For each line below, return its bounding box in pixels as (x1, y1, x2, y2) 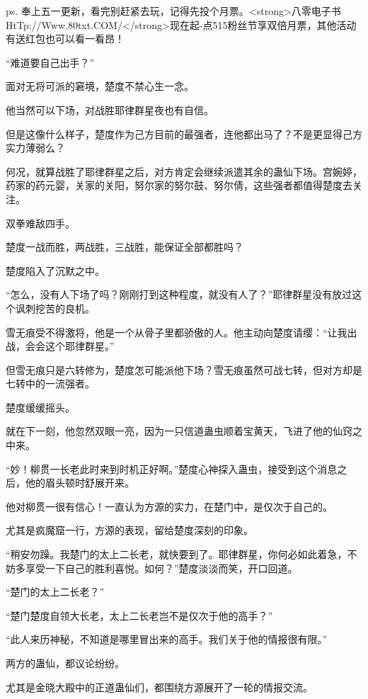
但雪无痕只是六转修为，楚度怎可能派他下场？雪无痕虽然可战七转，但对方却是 (6, 362, 362, 377)
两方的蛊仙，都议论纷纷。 (6, 656, 125, 670)
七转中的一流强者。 (6, 376, 95, 391)
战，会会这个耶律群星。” (6, 339, 115, 353)
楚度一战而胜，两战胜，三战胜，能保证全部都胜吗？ (6, 239, 243, 254)
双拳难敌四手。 (6, 215, 75, 230)
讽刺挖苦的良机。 (15, 300, 95, 315)
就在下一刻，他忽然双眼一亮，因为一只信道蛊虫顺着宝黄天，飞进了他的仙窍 (6, 424, 352, 438)
